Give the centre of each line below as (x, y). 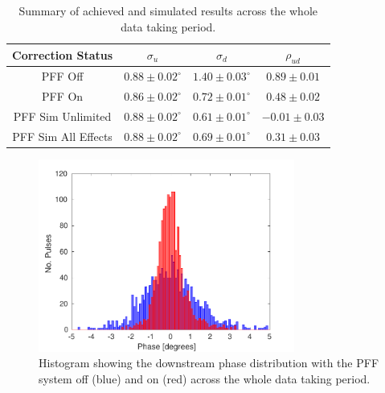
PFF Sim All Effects (62, 136)
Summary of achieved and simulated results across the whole (168, 10)
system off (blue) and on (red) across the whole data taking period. (205, 378)
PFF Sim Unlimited (62, 116)
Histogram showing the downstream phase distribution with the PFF (209, 363)
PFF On (63, 96)
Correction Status (63, 54)
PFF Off (62, 76)
